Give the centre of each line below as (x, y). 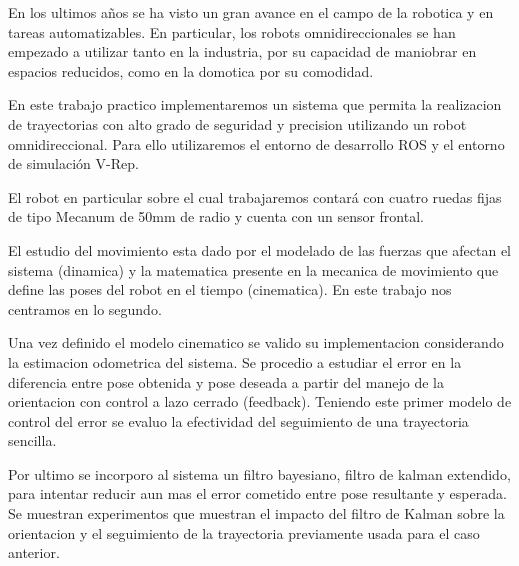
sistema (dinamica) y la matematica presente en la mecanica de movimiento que (253, 269)
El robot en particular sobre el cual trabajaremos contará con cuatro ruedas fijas (255, 196)
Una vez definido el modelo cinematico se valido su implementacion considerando (256, 342)
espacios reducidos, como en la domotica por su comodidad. (191, 70)
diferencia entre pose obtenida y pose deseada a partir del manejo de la (226, 381)
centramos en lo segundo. (85, 308)
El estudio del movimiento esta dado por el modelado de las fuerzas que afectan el (259, 249)
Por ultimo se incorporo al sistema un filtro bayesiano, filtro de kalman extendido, (259, 473)
